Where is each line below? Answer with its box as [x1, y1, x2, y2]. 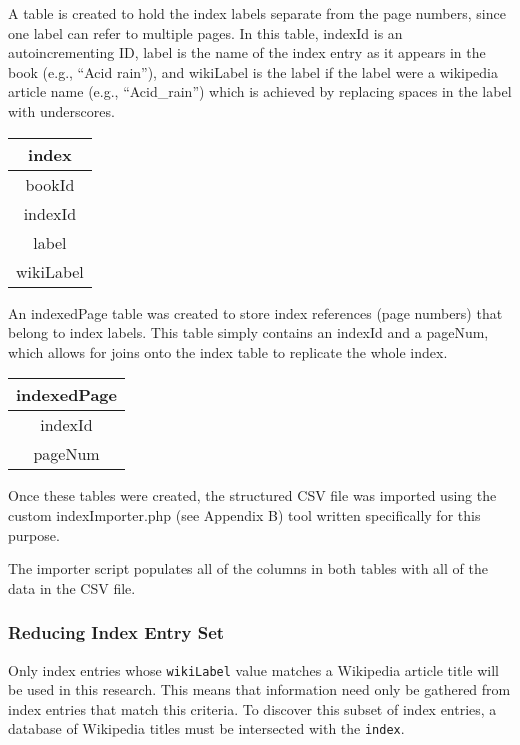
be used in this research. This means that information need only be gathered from [8, 679, 511, 700]
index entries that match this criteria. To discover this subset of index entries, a [8, 698, 497, 719]
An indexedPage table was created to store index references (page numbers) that [8, 302, 503, 323]
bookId [25, 172, 75, 196]
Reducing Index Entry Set [8, 620, 225, 645]
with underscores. [8, 100, 115, 121]
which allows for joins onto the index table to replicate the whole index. [8, 341, 448, 362]
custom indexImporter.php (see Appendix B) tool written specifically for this [8, 504, 481, 525]
